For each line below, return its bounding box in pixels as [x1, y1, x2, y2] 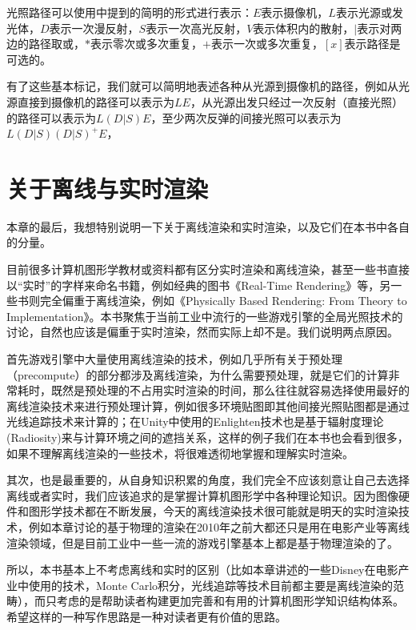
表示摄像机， [261, 4, 329, 20]
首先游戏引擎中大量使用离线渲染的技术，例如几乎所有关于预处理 [6, 351, 342, 367]
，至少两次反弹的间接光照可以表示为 [150, 109, 342, 126]
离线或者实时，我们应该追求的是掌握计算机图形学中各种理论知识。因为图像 [6, 487, 398, 504]
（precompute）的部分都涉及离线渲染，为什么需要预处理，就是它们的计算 [6, 366, 389, 383]
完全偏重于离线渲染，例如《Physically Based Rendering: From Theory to [39, 292, 407, 309]
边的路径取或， [6, 35, 85, 52]
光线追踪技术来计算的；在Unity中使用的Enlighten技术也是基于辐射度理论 [6, 413, 384, 430]
